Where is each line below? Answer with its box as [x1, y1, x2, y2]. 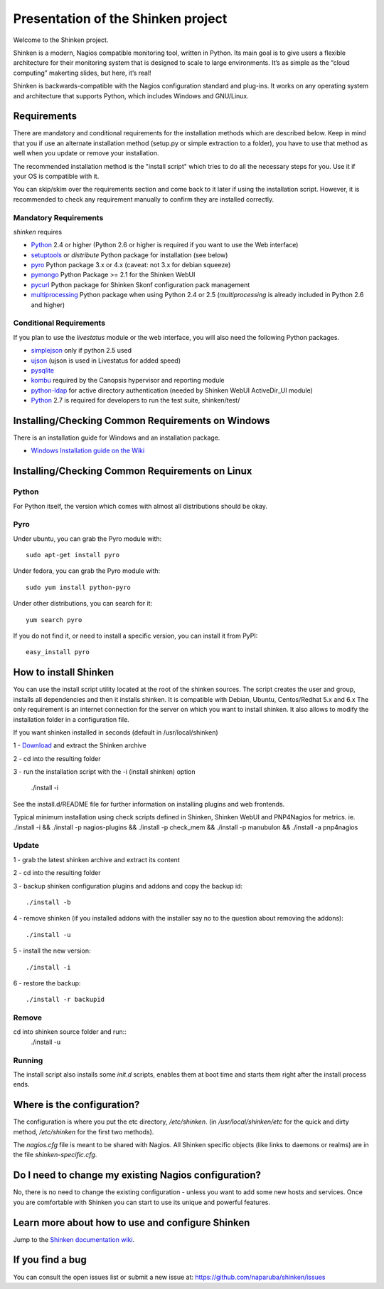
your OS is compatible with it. [13, 172, 100, 180]
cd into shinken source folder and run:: [13, 1027, 127, 1036]
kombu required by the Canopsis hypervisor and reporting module [31, 376, 225, 385]
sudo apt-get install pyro [26, 551, 120, 559]
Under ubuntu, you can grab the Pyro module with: [13, 534, 162, 543]
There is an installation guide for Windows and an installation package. [13, 433, 220, 442]
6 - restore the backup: [13, 978, 81, 987]
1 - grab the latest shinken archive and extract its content [13, 855, 181, 864]
